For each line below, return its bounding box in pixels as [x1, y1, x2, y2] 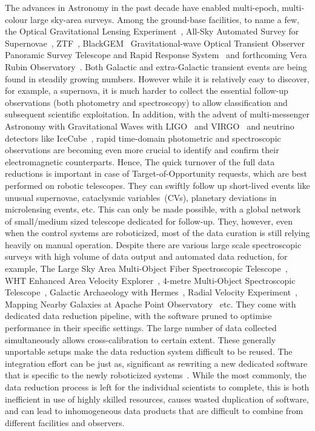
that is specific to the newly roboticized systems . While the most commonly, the [5, 369, 307, 381]
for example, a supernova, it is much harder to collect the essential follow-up [5, 84, 288, 97]
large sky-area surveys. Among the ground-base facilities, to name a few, [30, 13, 299, 25]
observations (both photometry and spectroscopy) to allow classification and [5, 96, 288, 108]
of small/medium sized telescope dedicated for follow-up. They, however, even [5, 214, 293, 227]
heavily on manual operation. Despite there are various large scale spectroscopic [5, 238, 302, 251]
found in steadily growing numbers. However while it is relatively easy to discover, [5, 72, 310, 85]
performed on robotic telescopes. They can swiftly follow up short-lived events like [5, 179, 310, 191]
